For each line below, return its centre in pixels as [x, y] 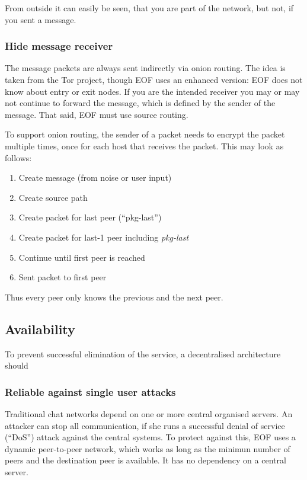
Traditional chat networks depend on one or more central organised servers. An [149, 413]
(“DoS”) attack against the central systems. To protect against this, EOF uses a [150, 437]
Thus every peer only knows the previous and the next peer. [114, 297]
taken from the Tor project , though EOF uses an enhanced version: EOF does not [154, 79]
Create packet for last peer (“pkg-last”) [90, 217]
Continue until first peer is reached [82, 257]
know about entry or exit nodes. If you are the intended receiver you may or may [152, 91]
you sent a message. [41, 19]
